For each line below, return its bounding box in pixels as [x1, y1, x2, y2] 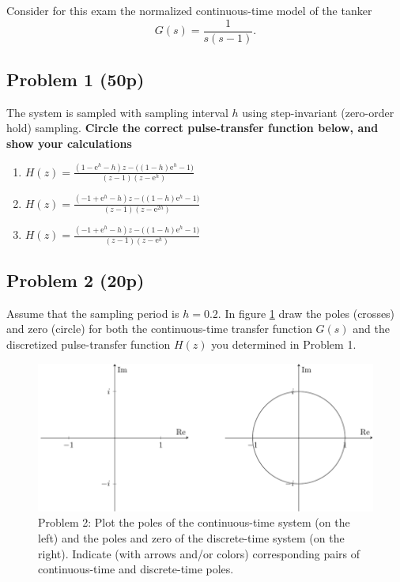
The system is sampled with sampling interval [6, 104, 228, 120]
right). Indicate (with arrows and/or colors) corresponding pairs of [38, 545, 360, 561]
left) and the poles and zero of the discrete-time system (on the [38, 530, 345, 546]
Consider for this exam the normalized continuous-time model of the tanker [6, 2, 372, 18]
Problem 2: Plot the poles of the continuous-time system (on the [38, 514, 350, 531]
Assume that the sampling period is [6, 304, 179, 321]
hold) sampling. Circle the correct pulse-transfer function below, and [6, 119, 379, 136]
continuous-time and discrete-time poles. [38, 561, 234, 577]
